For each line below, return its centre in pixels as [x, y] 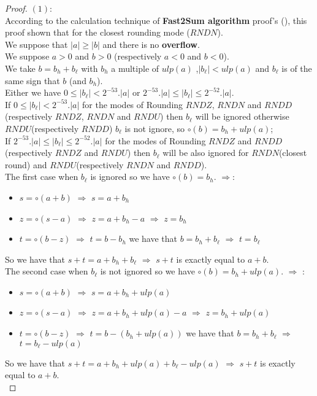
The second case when [47, 271]
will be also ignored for [206, 153]
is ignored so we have [130, 177]
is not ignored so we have [147, 271]
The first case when [42, 177]
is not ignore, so [155, 128]
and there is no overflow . [151, 44]
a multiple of [135, 68]
